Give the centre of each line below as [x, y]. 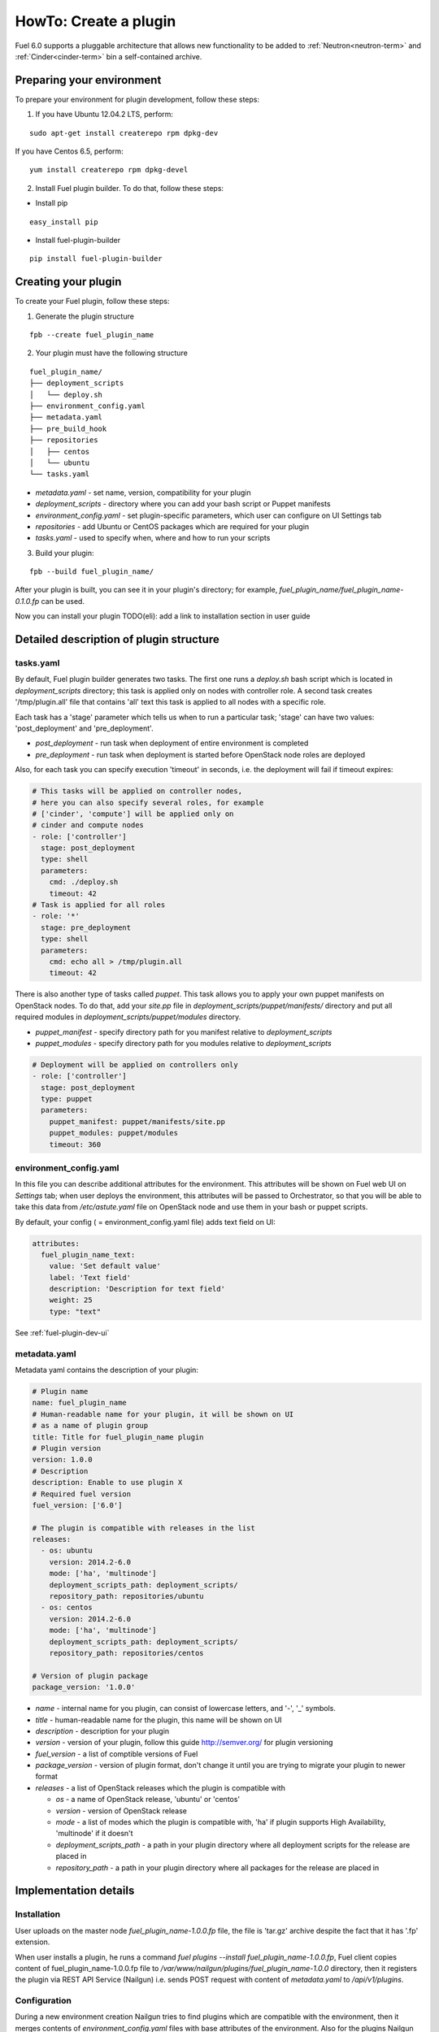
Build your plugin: [65, 553]
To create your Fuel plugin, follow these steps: [92, 302]
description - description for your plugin [102, 1730]
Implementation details [75, 1891]
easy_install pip [64, 222]
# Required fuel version [82, 1494]
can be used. [63, 601]
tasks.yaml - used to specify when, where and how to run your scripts [153, 538]
